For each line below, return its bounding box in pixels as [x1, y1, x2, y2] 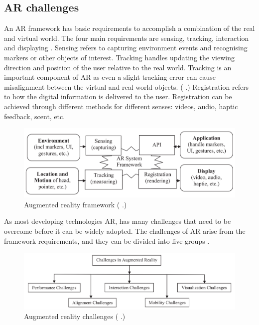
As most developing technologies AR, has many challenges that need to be [4, 216, 231, 226]
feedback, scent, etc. [4, 111, 65, 121]
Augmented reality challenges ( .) [24, 311, 126, 322]
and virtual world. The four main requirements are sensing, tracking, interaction [4, 32, 249, 43]
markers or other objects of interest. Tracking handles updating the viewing [4, 52, 235, 62]
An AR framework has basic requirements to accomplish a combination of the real [4, 23, 255, 33]
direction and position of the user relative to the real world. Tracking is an [4, 62, 232, 72]
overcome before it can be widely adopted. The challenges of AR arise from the [4, 226, 246, 236]
